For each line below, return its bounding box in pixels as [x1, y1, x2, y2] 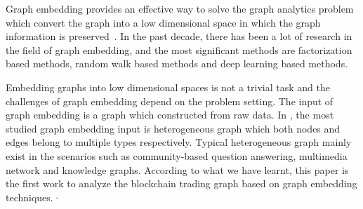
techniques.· [6, 189, 61, 204]
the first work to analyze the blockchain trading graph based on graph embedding [6, 176, 357, 191]
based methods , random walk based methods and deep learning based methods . [6, 56, 348, 71]
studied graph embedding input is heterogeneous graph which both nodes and [6, 121, 341, 135]
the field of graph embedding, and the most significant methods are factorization [6, 42, 352, 57]
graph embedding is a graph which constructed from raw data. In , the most [6, 107, 334, 122]
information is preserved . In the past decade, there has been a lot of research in [6, 29, 352, 43]
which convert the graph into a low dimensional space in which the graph [6, 15, 321, 29]
